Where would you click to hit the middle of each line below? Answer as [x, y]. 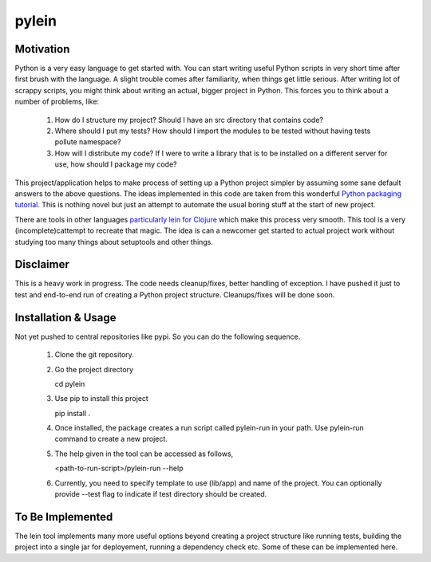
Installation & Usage [65, 318]
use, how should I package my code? [116, 164]
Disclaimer [42, 264]
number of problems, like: [57, 102]
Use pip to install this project [102, 399]
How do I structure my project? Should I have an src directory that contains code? [189, 120]
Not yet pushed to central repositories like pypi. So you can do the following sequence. [158, 336]
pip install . [73, 413]
